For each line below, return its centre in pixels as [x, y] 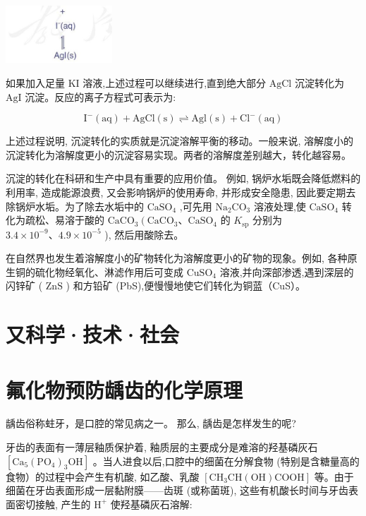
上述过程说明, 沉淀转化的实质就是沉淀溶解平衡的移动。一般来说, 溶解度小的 [180, 141]
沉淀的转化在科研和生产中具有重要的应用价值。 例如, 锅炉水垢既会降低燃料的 [183, 178]
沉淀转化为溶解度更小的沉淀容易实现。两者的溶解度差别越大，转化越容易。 [178, 154]
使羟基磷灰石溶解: [151, 504]
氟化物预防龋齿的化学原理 [124, 389]
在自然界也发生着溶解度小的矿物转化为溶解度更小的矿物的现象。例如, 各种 [177, 258]
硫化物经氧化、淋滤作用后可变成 [109, 271]
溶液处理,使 [280, 206]
